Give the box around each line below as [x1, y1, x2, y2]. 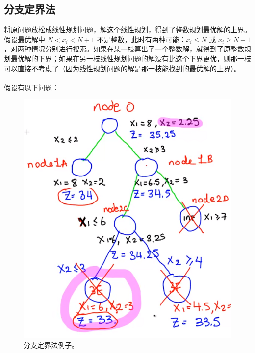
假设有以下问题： [4, 82, 59, 92]
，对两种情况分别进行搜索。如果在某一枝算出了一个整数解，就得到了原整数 [4, 44, 244, 54]
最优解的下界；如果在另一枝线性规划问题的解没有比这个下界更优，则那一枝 [10, 53, 251, 63]
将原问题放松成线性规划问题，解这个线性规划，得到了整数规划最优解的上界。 [4, 25, 251, 35]
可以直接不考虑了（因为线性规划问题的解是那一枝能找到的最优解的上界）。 [4, 63, 241, 73]
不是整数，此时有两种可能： [97, 34, 186, 44]
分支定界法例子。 [24, 340, 78, 350]
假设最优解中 [4, 34, 45, 44]
